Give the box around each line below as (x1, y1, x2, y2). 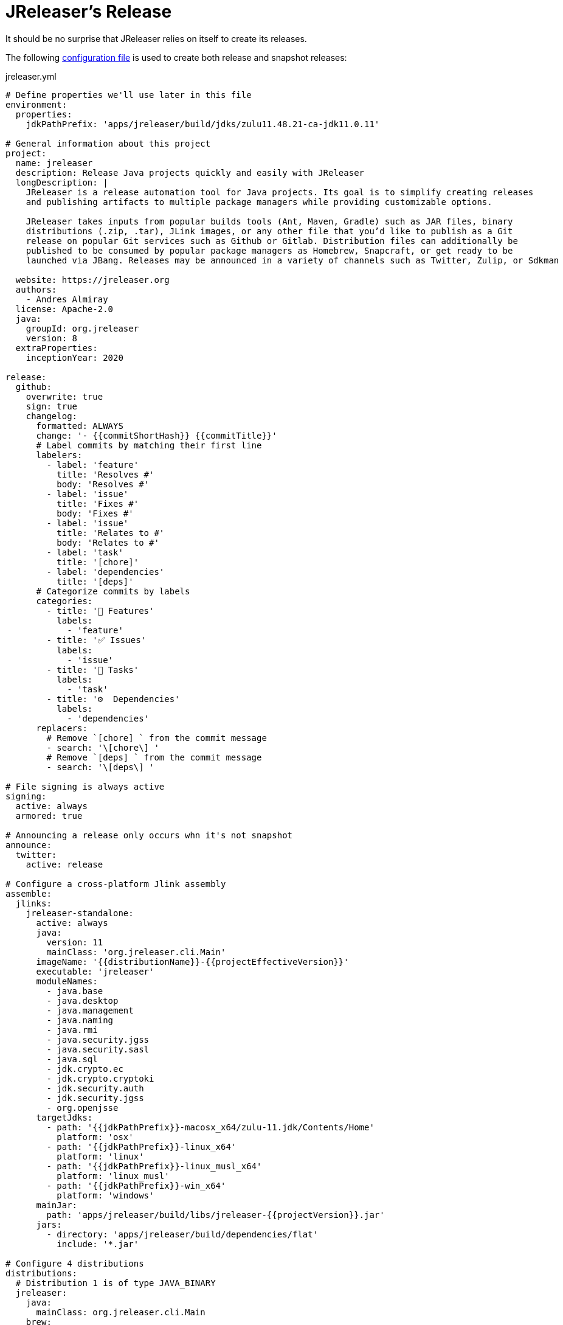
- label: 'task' (46, 547, 123, 557)
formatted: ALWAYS (36, 420, 123, 431)
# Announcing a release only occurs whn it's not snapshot (5, 830, 293, 840)
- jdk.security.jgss (46, 1093, 144, 1103)
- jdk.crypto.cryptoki (46, 1073, 154, 1083)
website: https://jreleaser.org (15, 274, 170, 285)
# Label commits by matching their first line (36, 440, 262, 450)
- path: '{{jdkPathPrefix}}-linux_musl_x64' (46, 1161, 262, 1171)
